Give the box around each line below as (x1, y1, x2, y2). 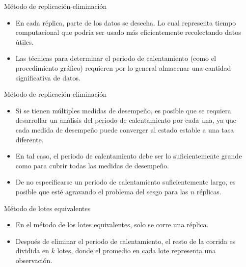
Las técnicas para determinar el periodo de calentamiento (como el (15, 53, 216, 63)
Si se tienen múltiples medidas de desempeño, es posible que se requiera (15, 105, 231, 115)
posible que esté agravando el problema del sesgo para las (15, 186, 189, 196)
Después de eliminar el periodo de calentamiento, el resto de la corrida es (15, 236, 236, 246)
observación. (15, 255, 53, 265)
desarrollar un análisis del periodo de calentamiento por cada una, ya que (15, 115, 237, 125)
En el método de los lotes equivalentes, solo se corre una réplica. (15, 219, 209, 230)
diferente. (15, 134, 44, 144)
